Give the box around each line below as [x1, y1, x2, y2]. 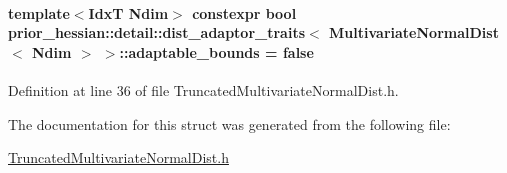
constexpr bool [192, 2, 297, 23]
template [8, 2, 70, 23]
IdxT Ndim [88, 2, 169, 23]
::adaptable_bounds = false [119, 41, 314, 62]
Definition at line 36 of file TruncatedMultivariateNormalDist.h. [8, 79, 399, 100]
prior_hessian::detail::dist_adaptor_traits [8, 22, 306, 43]
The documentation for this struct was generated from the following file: [8, 113, 451, 134]
